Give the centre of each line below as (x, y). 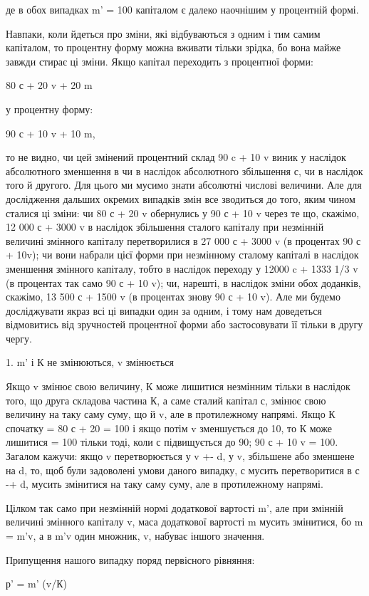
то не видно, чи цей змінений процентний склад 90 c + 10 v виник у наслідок (176, 157)
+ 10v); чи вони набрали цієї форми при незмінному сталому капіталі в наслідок (182, 255)
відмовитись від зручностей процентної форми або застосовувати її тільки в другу (184, 324)
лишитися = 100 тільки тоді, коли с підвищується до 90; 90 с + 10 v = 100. (172, 442)
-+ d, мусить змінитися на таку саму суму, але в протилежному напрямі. (165, 484)
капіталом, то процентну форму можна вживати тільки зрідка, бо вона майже (173, 47)
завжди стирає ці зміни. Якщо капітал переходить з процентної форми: (160, 61)
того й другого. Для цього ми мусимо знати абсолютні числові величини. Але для (184, 185)
